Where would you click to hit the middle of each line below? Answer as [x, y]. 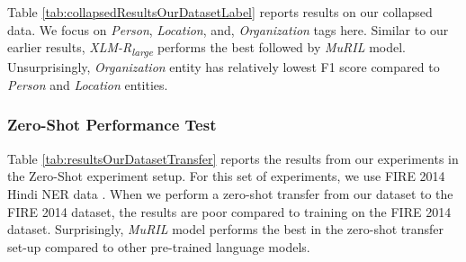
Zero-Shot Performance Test [112, 125]
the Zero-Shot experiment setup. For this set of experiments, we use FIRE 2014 [226, 176]
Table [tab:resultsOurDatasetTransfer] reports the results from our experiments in [233, 158]
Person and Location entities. [88, 84]
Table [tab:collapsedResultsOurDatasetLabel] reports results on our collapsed [220, 12]
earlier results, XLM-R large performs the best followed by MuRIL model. [206, 48]
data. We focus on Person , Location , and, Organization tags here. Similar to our [228, 29]
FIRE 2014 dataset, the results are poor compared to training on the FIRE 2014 [229, 211]
